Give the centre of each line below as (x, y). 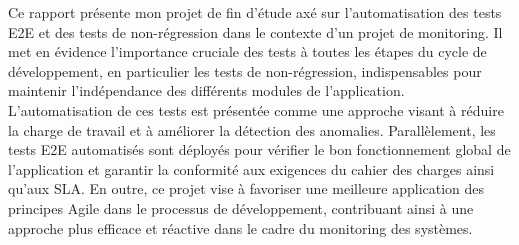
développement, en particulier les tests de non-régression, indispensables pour (245, 70)
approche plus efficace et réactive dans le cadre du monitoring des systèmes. (240, 227)
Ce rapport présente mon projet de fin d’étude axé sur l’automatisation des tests (255, 12)
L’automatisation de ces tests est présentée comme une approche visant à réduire (256, 109)
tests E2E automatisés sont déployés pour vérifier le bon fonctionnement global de (259, 149)
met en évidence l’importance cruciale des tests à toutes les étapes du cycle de (247, 51)
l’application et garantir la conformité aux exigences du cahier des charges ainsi (251, 168)
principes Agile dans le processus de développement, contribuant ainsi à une (241, 207)
